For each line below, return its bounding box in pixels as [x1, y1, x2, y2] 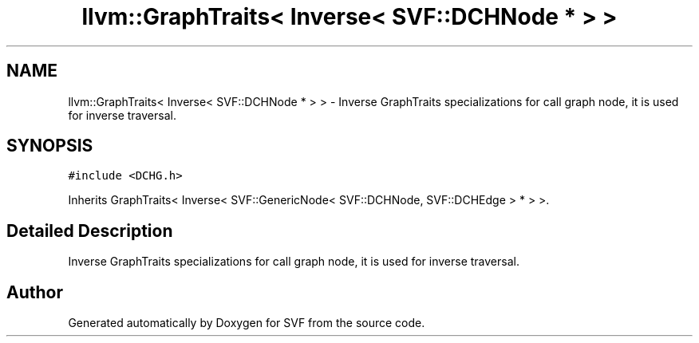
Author [6, 282, 63, 302]
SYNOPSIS [6, 136, 93, 156]
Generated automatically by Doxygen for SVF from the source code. [68, 316, 425, 330]
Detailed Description [6, 220, 173, 241]
